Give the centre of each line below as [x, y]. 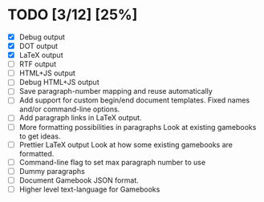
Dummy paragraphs [52, 171]
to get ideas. [40, 136]
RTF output [38, 64]
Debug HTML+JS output [59, 83]
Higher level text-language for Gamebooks [89, 189]
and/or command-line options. [69, 109]
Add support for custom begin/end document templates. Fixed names [134, 100]
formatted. [37, 153]
